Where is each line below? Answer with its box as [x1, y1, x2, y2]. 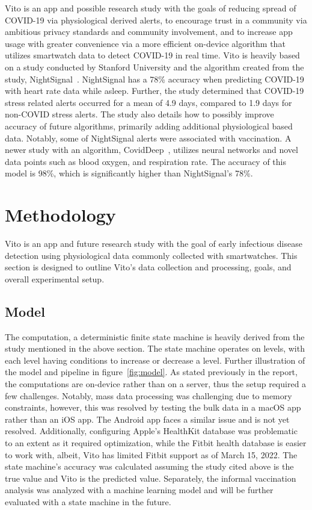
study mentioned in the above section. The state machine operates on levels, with [5, 342, 305, 355]
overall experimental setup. [5, 272, 105, 285]
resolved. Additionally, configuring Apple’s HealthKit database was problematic [5, 424, 298, 437]
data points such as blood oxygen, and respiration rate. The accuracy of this [5, 155, 287, 167]
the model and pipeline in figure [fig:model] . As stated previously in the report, [5, 365, 298, 378]
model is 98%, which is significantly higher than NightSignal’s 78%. [5, 167, 253, 179]
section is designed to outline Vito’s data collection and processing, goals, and [5, 261, 292, 273]
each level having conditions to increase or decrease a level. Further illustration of [5, 353, 305, 366]
